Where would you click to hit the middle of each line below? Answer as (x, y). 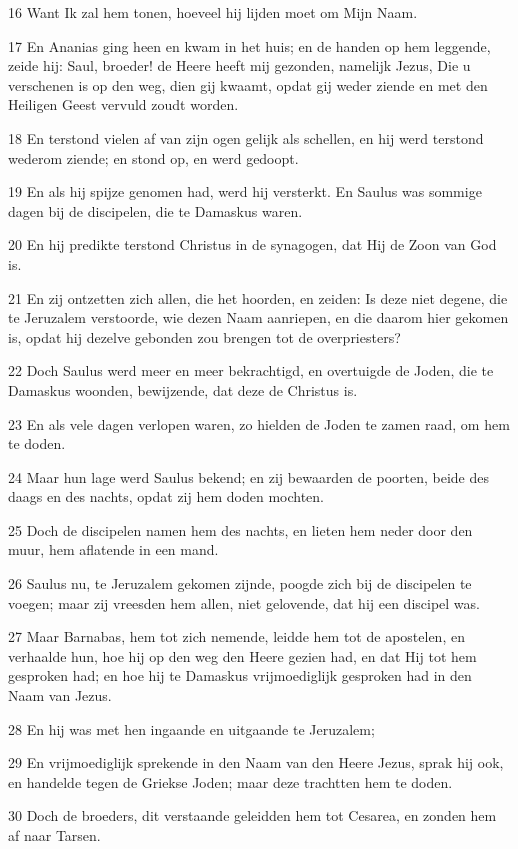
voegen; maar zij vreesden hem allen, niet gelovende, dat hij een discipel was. (244, 602)
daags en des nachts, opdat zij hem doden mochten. (166, 496)
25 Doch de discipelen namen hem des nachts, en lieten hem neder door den (240, 529)
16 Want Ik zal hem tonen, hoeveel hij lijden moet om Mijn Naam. (213, 12)
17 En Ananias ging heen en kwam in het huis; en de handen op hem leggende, (249, 45)
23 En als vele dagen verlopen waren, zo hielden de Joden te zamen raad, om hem (259, 423)
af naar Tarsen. (54, 835)
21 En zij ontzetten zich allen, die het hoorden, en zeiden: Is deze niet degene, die (258, 297)
